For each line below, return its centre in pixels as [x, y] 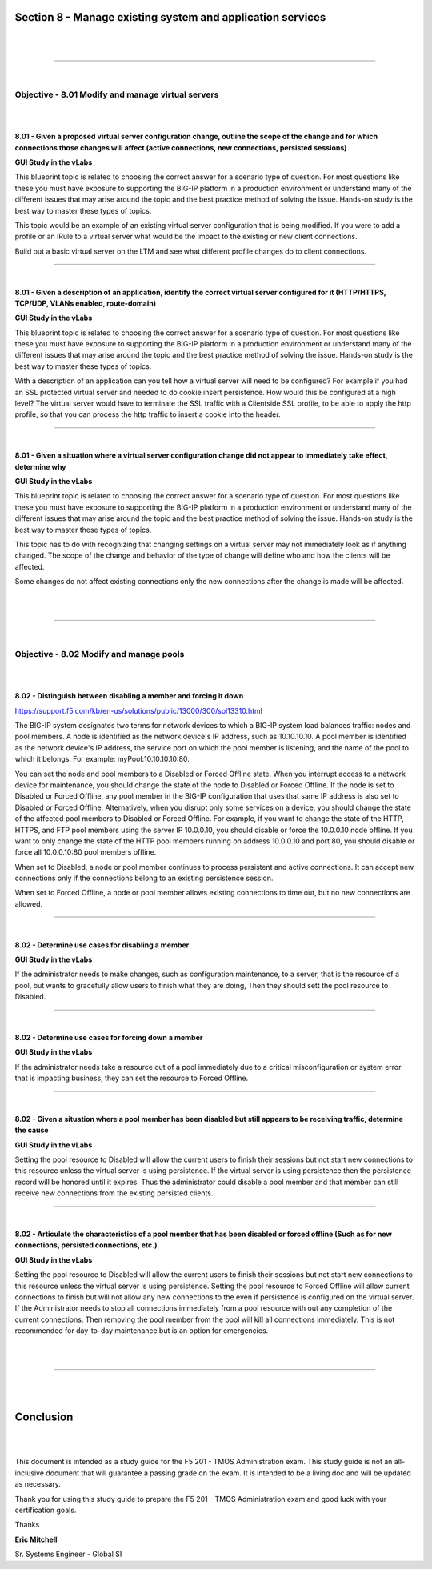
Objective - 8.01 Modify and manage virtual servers [117, 94]
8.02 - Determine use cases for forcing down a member [109, 1037]
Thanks [27, 1525]
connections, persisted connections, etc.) [86, 1245]
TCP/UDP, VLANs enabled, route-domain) [86, 303]
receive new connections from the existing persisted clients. [114, 1193]
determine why [41, 466]
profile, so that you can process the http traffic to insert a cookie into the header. [148, 414]
